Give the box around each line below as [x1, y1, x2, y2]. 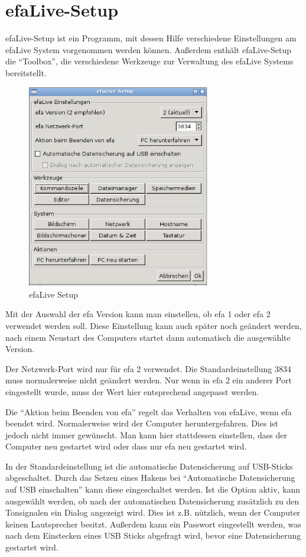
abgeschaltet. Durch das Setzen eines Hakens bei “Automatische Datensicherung [5, 471, 295, 484]
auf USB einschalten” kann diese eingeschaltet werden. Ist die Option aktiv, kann [5, 483, 301, 496]
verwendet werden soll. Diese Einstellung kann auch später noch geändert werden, [5, 319, 302, 331]
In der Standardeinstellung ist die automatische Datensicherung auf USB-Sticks [5, 460, 293, 472]
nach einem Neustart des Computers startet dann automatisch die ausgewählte [5, 331, 291, 343]
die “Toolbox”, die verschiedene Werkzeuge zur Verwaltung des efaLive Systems [5, 55, 294, 67]
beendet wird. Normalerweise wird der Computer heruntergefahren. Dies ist [5, 417, 278, 429]
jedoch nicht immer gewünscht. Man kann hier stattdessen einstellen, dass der [5, 428, 288, 441]
